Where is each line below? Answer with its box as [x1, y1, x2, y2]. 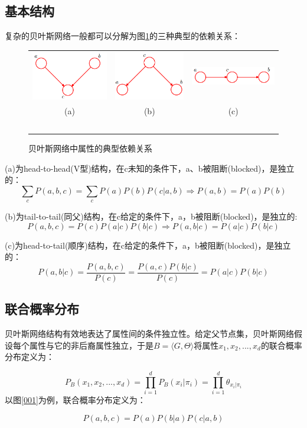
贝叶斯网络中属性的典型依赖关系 [28, 141, 152, 154]
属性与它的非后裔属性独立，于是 [29, 339, 153, 351]
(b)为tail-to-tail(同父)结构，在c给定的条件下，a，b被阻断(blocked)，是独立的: [5, 210, 298, 223]
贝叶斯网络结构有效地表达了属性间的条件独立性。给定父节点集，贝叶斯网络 [5, 327, 294, 340]
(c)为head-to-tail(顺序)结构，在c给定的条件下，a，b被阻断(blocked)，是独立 [5, 239, 291, 251]
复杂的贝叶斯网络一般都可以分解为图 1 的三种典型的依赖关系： [5, 30, 240, 42]
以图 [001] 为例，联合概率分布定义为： [5, 394, 146, 406]
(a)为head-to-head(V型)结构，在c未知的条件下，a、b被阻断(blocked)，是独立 [5, 162, 295, 174]
